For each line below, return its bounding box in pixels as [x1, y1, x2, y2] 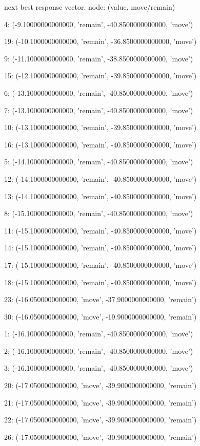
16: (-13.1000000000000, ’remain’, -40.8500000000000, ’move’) [4, 139, 197, 150]
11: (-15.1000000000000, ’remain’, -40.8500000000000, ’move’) [4, 225, 197, 236]
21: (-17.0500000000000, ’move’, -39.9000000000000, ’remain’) [4, 397, 197, 408]
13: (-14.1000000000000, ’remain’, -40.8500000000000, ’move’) [4, 190, 197, 201]
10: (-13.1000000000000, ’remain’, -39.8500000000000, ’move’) [4, 122, 197, 133]
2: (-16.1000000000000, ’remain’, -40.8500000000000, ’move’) [4, 345, 193, 356]
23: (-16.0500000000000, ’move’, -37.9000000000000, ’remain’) [4, 294, 197, 305]
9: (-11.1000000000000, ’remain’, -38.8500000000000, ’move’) [4, 53, 193, 63]
